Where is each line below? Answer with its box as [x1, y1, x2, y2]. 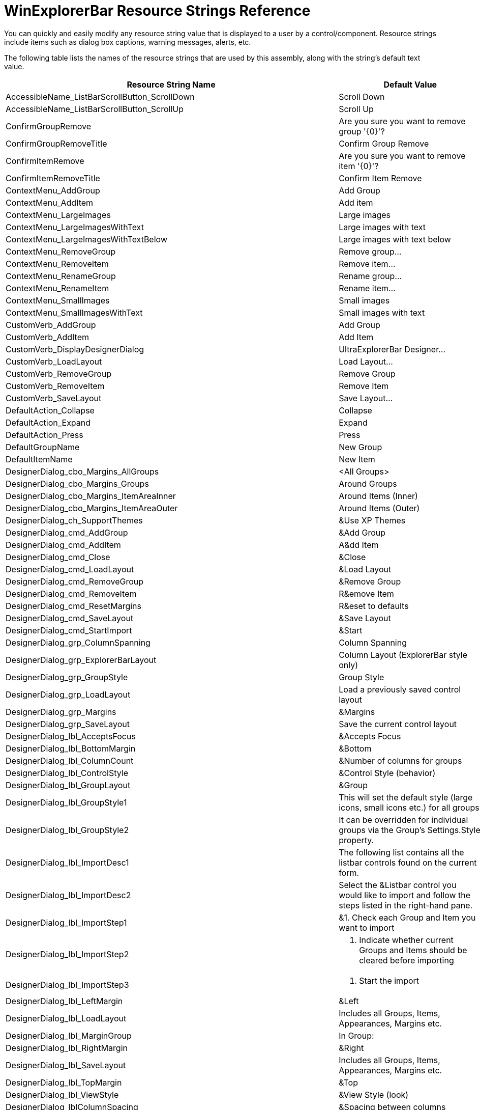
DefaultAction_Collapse [6, 405, 95, 415]
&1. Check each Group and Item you [339, 912, 476, 923]
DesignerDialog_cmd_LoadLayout [6, 564, 134, 574]
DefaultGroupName [6, 441, 80, 452]
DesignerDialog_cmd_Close [6, 551, 110, 562]
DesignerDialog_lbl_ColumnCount [6, 755, 134, 766]
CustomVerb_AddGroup [6, 319, 96, 330]
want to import [339, 922, 395, 933]
